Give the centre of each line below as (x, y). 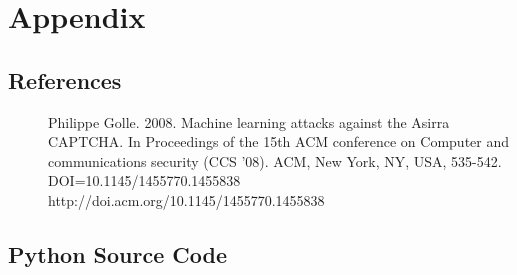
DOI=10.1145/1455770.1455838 (144, 180)
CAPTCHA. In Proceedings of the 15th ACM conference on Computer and (279, 141)
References (65, 79)
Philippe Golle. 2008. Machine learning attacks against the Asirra (249, 121)
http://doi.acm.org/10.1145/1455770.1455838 (186, 199)
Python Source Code (117, 253)
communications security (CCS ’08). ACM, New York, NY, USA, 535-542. (275, 160)
